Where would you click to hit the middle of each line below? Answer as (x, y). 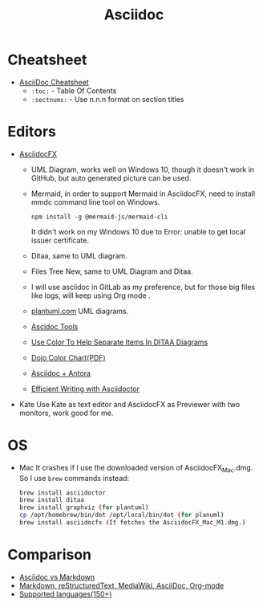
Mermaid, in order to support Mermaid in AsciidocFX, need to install (143, 194)
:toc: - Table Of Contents (74, 91)
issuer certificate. (60, 240)
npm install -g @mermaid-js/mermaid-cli (99, 217)
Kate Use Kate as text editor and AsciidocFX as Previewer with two (129, 404)
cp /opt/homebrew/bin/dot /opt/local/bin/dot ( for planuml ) (121, 515)
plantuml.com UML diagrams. (80, 311)
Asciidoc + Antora (61, 373)
